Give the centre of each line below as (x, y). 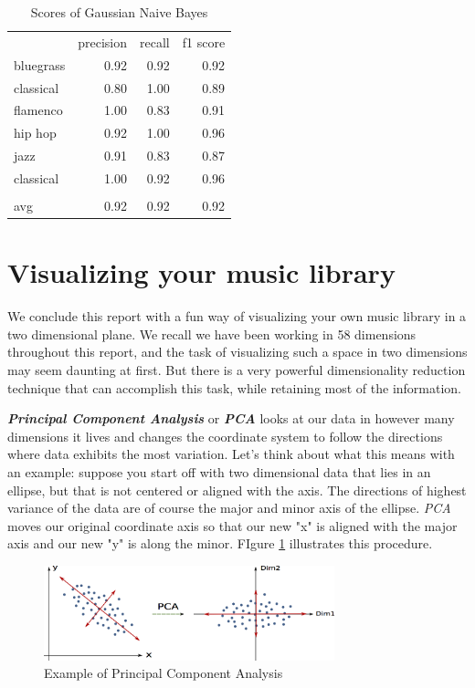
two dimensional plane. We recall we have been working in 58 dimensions (212, 334)
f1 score (204, 42)
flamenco (38, 110)
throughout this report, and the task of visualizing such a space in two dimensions (237, 352)
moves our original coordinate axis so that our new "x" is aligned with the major (232, 525)
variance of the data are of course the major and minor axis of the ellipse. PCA (229, 508)
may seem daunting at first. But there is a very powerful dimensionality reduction (237, 370)
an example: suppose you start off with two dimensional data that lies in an (219, 471)
